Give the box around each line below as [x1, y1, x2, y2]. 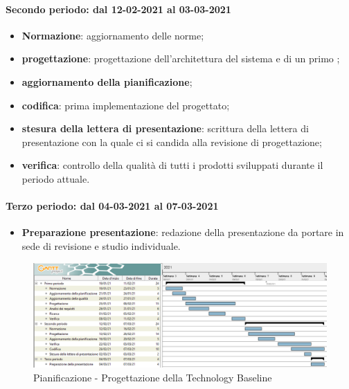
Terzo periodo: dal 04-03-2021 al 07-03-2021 [6, 199, 219, 213]
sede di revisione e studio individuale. [21, 238, 181, 253]
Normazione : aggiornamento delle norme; [21, 28, 204, 42]
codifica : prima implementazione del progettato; [21, 98, 230, 112]
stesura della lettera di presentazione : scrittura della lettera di [21, 121, 309, 136]
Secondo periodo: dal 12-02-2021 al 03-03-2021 [6, 1, 231, 16]
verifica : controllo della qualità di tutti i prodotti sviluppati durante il [21, 158, 323, 172]
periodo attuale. [21, 171, 90, 186]
